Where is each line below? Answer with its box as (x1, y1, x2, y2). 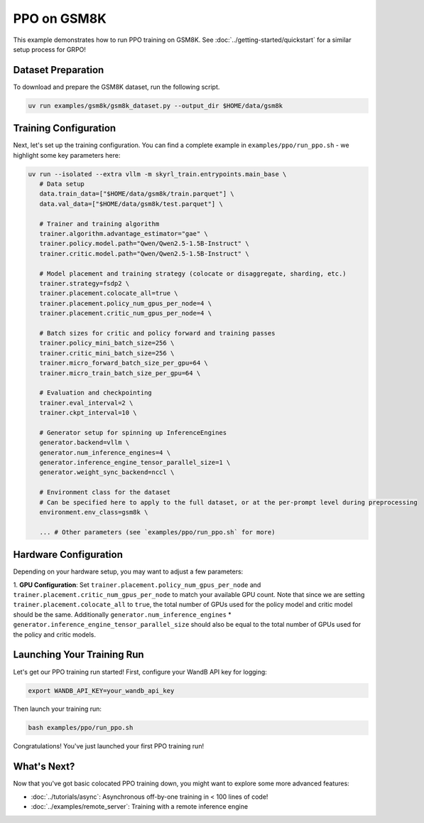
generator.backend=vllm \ (39, 439, 130, 447)
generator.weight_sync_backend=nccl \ (39, 468, 175, 476)
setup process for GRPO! (13, 45, 87, 53)
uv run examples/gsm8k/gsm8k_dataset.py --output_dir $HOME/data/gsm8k (28, 102, 283, 109)
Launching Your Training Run (13, 649, 145, 661)
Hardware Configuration (13, 549, 124, 561)
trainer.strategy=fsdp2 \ (39, 279, 130, 287)
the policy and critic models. (13, 630, 96, 639)
